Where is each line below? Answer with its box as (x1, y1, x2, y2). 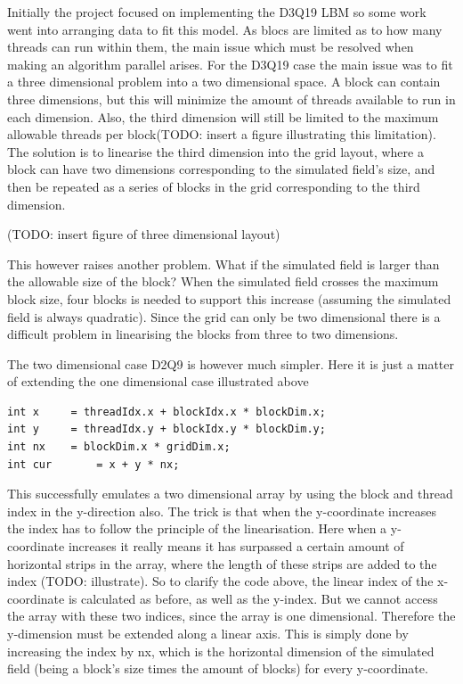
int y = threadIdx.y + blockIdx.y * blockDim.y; (7, 423, 326, 436)
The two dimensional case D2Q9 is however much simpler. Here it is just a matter (7, 354, 454, 373)
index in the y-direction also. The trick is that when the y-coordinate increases (7, 501, 436, 520)
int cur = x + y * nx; (7, 457, 180, 471)
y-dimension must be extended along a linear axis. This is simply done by (7, 624, 409, 642)
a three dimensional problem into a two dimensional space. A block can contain (7, 72, 441, 91)
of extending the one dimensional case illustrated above (7, 372, 309, 391)
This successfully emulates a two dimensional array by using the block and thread (7, 484, 453, 503)
